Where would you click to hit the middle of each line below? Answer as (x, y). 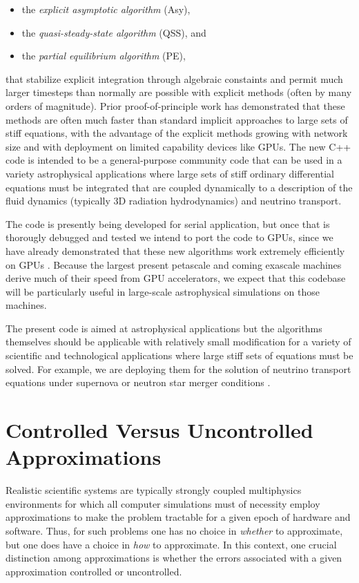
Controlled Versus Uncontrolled (159, 430)
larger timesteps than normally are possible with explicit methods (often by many (179, 92)
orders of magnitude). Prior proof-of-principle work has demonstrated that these (175, 105)
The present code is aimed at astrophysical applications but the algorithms (164, 328)
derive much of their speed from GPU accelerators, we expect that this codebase (176, 278)
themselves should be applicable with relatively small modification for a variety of (178, 342)
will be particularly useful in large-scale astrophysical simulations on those (163, 291)
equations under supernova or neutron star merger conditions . (138, 382)
